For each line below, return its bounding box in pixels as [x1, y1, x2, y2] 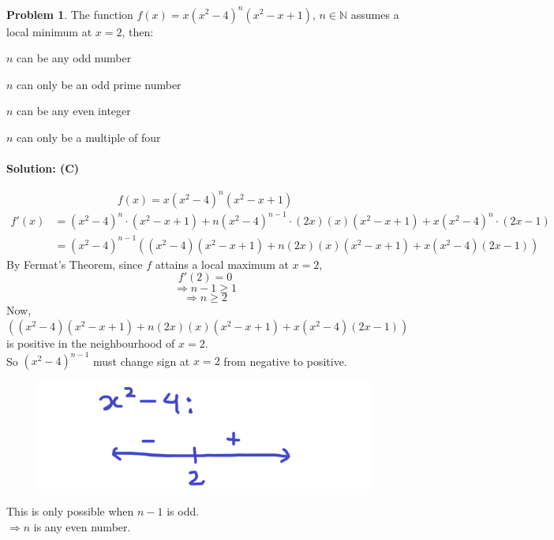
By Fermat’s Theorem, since [6, 255, 143, 272]
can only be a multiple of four [17, 128, 161, 145]
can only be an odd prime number [17, 76, 182, 92]
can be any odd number [17, 50, 132, 66]
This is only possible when [6, 503, 134, 520]
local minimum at [6, 23, 92, 39]
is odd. [167, 503, 200, 520]
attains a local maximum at [155, 255, 289, 272]
